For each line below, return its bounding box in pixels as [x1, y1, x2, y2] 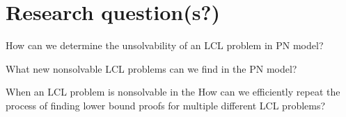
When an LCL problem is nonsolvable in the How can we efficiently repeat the [6, 84, 340, 99]
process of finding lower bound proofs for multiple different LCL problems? [6, 98, 326, 112]
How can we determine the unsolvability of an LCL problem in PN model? [6, 38, 324, 53]
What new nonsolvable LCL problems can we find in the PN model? [6, 61, 297, 75]
